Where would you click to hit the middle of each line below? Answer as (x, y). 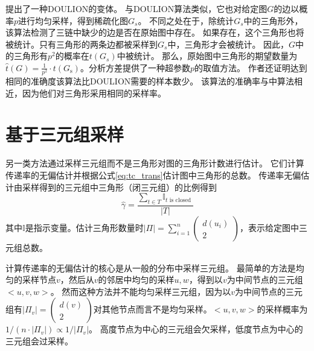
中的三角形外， (273, 20)
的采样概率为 (282, 309)
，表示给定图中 (270, 228)
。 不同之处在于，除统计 (186, 20)
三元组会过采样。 (39, 341)
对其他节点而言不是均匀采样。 (152, 309)
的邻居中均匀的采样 (136, 280)
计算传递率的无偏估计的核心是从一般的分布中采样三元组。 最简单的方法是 (151, 267)
